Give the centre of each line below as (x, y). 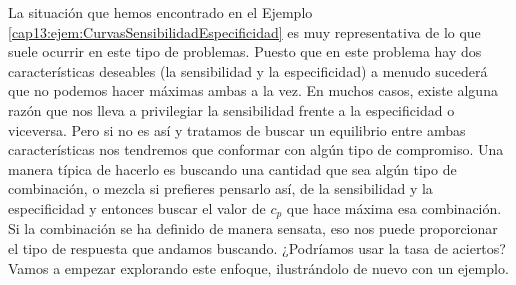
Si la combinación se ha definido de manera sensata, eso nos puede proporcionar (253, 228)
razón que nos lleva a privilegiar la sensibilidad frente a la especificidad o (231, 109)
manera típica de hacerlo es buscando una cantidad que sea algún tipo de (232, 168)
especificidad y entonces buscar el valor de (137, 207)
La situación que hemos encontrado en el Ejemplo (160, 12)
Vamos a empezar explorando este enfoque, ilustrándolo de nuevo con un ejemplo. (258, 267)
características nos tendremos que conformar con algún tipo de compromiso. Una (256, 149)
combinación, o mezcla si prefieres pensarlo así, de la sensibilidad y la (220, 188)
